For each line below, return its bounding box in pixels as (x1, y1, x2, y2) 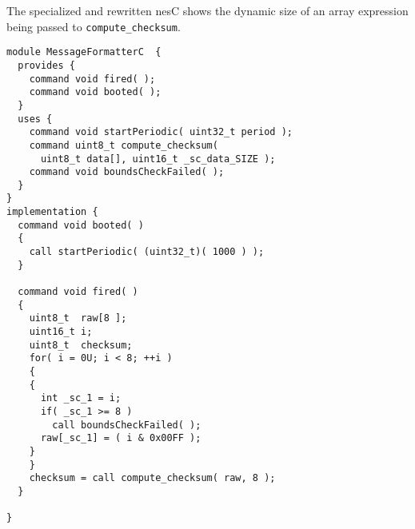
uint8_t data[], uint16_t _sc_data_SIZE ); (40, 153, 276, 165)
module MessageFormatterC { (6, 46, 162, 58)
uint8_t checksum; (29, 339, 133, 351)
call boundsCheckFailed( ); (52, 419, 202, 431)
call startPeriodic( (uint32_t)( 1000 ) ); (29, 246, 265, 258)
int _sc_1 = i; (40, 392, 122, 404)
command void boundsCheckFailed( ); (29, 166, 225, 178)
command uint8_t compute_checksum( (29, 139, 218, 151)
